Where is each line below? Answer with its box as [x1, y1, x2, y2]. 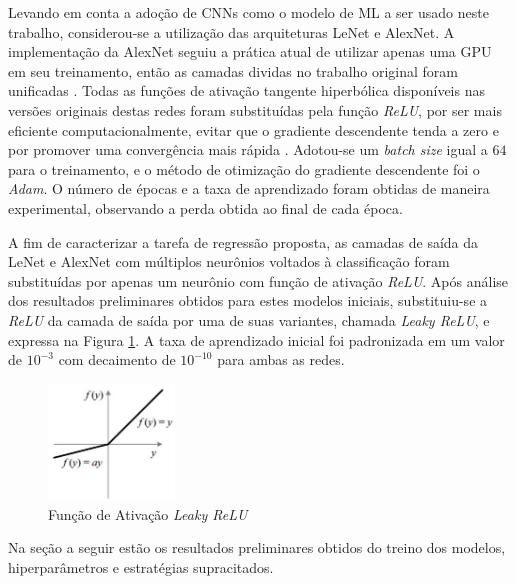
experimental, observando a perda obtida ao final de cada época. [8, 197, 403, 218]
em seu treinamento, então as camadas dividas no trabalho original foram [8, 60, 459, 81]
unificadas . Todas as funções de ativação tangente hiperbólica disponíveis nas [8, 80, 485, 101]
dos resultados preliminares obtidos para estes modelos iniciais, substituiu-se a [8, 290, 488, 311]
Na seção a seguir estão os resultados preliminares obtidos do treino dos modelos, [8, 537, 506, 558]
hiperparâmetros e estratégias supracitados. [8, 556, 274, 577]
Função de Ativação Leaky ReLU [48, 503, 248, 524]
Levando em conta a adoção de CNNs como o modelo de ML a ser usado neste [8, 2, 489, 22]
